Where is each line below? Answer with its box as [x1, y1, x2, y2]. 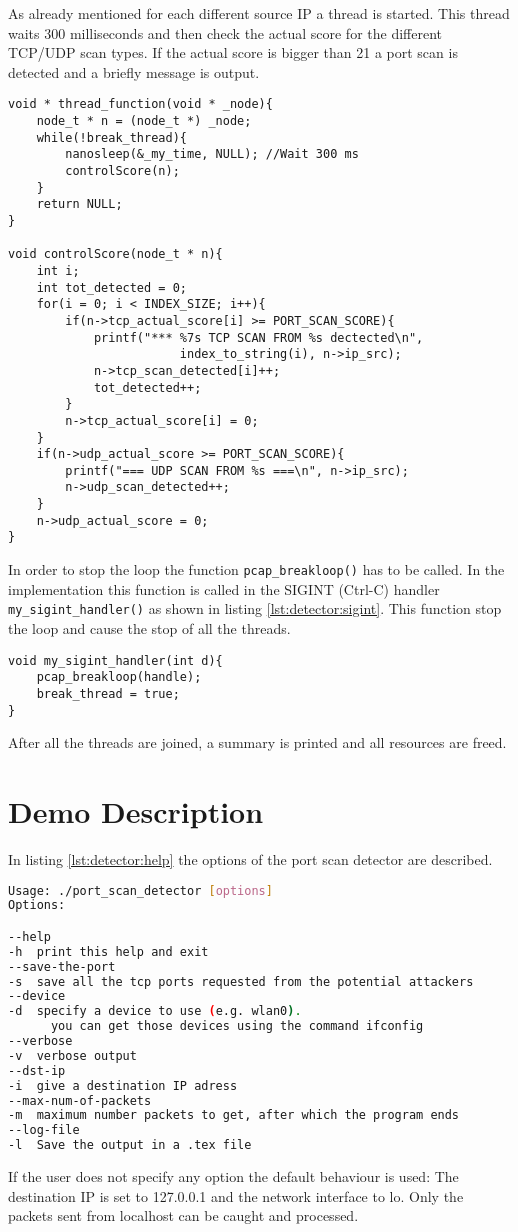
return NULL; [36, 197, 123, 212]
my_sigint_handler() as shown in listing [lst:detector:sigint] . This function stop [8, 598, 502, 619]
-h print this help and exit [8, 944, 209, 959]
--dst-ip [8, 1063, 66, 1078]
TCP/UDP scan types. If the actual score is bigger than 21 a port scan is [8, 42, 458, 63]
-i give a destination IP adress [8, 1078, 238, 1093]
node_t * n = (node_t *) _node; [36, 114, 252, 129]
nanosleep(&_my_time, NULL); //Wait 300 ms [65, 147, 359, 162]
